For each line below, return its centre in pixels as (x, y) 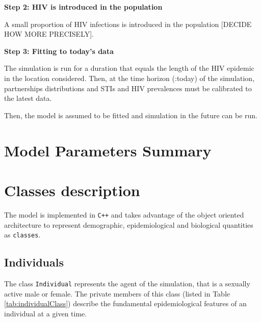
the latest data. (28, 98)
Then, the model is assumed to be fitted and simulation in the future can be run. (131, 115)
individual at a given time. (46, 313)
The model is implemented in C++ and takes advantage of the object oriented (124, 214)
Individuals (34, 262)
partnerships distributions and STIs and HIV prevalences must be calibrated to (128, 88)
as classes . (22, 235)
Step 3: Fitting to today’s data (59, 51)
